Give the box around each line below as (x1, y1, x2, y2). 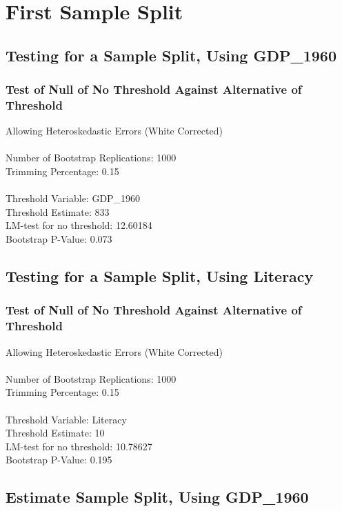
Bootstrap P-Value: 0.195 (6, 452, 112, 467)
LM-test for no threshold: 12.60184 (6, 218, 152, 232)
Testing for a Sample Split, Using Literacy (6, 265, 314, 287)
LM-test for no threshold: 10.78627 (6, 439, 152, 453)
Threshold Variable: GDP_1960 (6, 191, 141, 206)
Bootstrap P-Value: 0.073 (6, 232, 112, 246)
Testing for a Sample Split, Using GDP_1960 (6, 44, 337, 66)
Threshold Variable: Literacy (6, 412, 127, 426)
